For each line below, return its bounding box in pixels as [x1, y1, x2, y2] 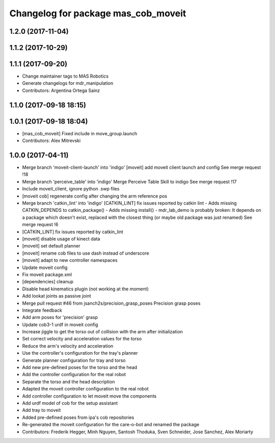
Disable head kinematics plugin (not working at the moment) [22, 286, 149, 292]
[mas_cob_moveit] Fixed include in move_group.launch [22, 130, 137, 136]
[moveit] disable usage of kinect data [22, 236, 100, 242]
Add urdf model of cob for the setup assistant [22, 400, 118, 406]
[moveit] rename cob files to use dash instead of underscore [22, 250, 150, 256]
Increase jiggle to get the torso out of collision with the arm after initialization [22, 329, 183, 335]
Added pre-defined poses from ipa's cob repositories [22, 414, 134, 421]
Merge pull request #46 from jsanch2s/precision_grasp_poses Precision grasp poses [22, 300, 201, 306]
